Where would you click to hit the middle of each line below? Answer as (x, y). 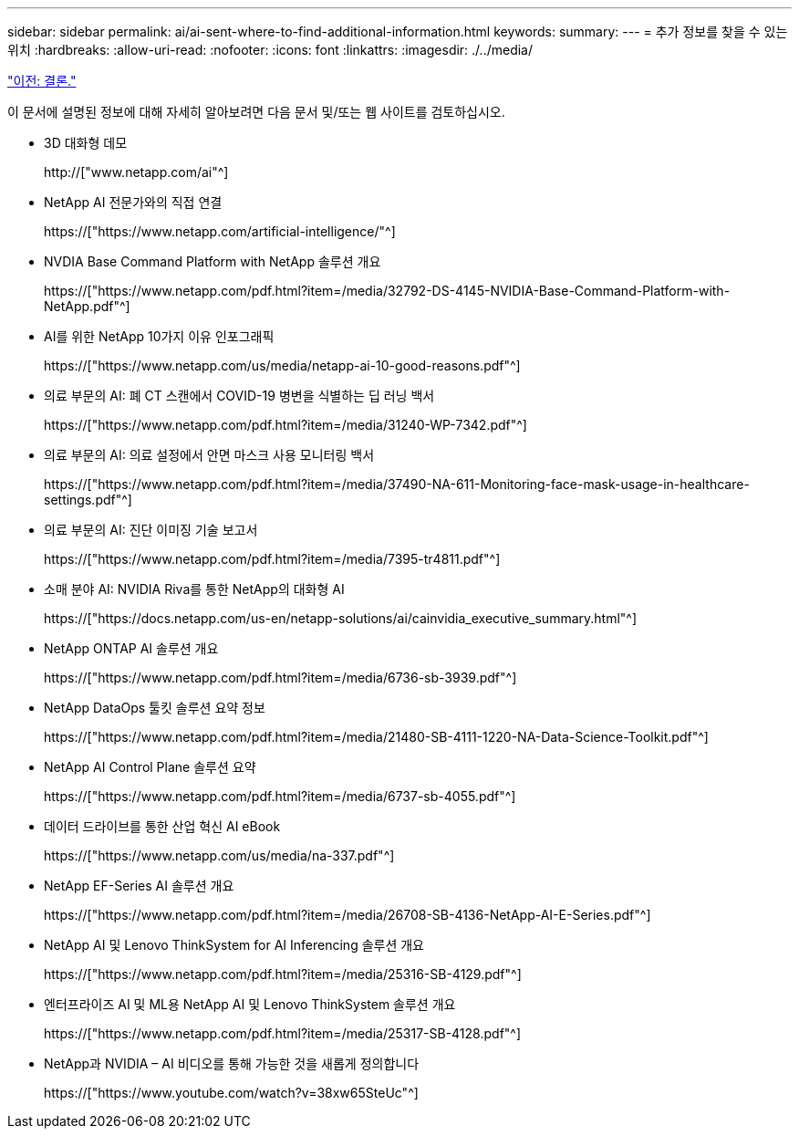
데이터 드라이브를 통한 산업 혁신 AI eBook (162, 826)
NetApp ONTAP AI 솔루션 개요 (131, 648)
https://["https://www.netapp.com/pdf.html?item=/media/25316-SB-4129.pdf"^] (283, 974)
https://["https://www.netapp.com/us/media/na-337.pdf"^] (219, 855)
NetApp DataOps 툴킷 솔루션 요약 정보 (155, 708)
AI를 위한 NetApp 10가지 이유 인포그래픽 (159, 336)
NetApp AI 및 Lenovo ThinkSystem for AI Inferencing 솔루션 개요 (234, 945)
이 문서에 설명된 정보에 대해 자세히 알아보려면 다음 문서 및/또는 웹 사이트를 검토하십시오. (256, 112)
